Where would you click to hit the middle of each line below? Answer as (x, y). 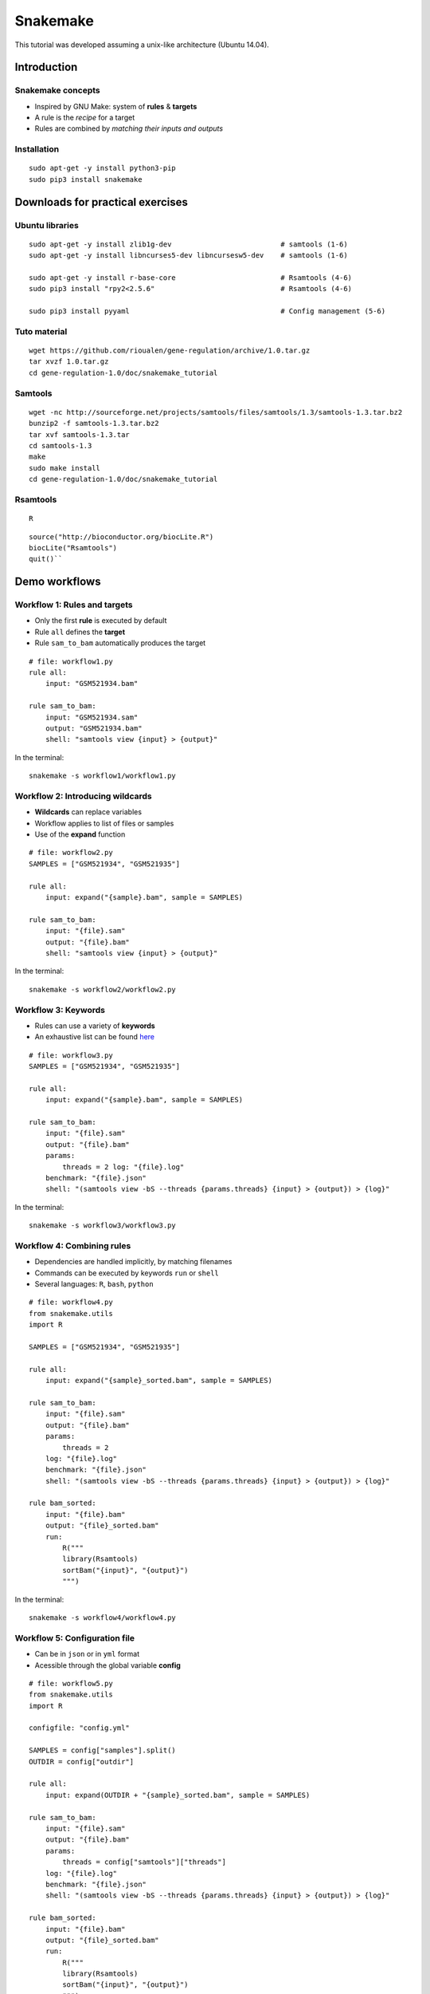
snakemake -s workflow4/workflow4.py (103, 1618)
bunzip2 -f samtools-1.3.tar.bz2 (94, 424)
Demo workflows (58, 582)
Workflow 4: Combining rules (73, 1246)
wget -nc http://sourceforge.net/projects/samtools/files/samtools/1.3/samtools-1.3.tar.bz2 (216, 412)
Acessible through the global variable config (107, 1665)
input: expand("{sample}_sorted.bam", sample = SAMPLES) (158, 1381)
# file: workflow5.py (71, 1683)
